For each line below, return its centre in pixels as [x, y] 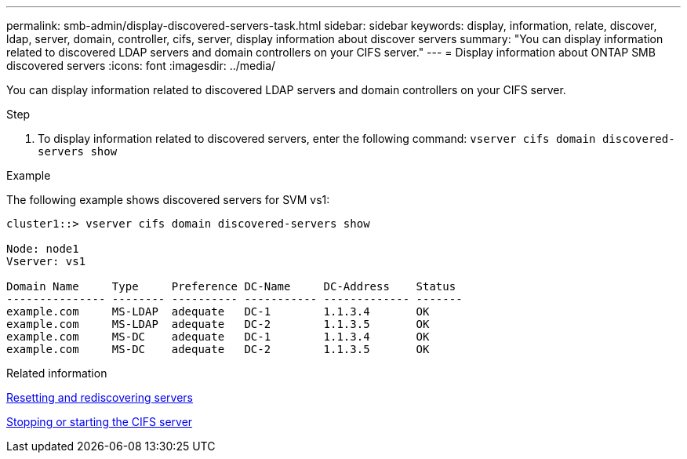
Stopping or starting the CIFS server [100, 422]
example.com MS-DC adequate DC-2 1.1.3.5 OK [218, 349]
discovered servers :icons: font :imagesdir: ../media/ [141, 66]
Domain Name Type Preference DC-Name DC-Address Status [231, 286]
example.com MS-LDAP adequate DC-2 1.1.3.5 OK [218, 324]
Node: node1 [43, 249]
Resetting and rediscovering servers [100, 397]
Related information [57, 373]
